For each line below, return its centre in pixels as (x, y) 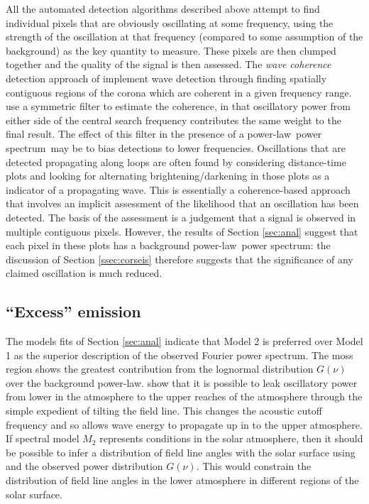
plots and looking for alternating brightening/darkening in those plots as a (168, 176)
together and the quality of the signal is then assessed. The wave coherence (169, 64)
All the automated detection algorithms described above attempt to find (163, 9)
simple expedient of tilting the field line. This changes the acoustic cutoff (164, 411)
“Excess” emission (73, 311)
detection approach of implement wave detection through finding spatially (166, 78)
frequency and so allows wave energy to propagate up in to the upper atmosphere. (184, 424)
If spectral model (43, 438)
